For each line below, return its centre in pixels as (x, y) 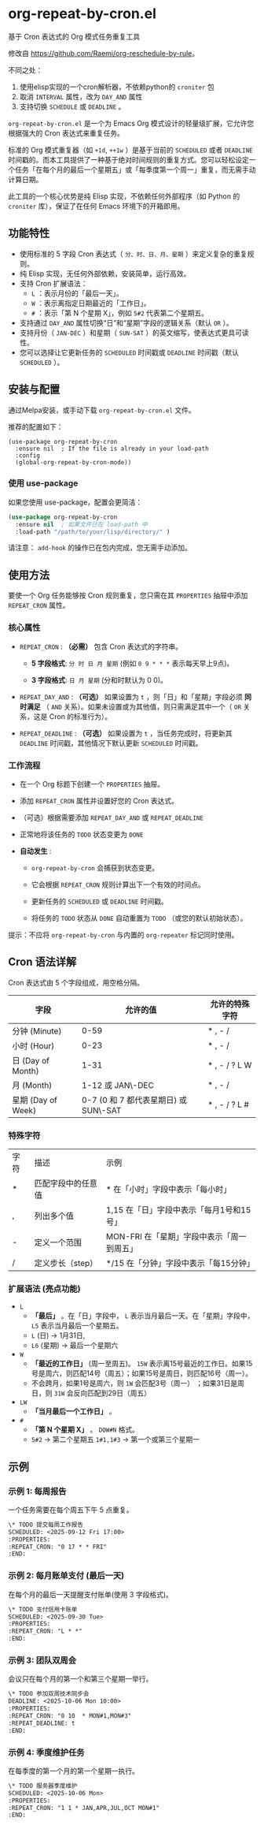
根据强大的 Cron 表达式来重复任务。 (66, 133)
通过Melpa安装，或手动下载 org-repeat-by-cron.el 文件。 (102, 410)
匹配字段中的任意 (66, 1183)
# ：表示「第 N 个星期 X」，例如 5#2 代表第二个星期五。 (119, 313)
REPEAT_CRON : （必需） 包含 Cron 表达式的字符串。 (101, 646)
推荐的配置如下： (36, 426)
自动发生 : (35, 851)
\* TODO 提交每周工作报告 (46, 1525)
